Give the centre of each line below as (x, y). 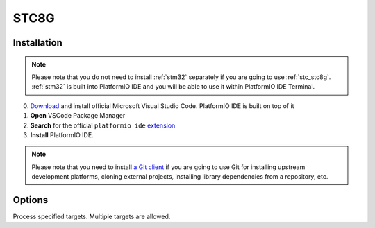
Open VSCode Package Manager (78, 116)
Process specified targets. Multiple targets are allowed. (92, 216)
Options (31, 200)
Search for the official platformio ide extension (103, 125)
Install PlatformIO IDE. (62, 134)
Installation (37, 43)
